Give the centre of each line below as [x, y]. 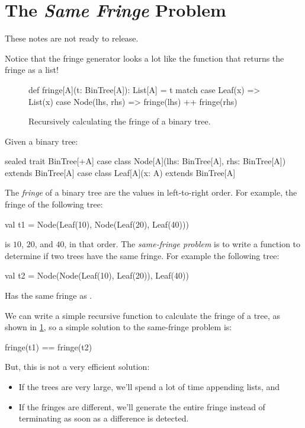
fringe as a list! [32, 70]
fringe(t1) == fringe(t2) [49, 346]
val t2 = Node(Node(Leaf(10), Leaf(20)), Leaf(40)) [97, 275]
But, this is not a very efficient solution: [77, 367]
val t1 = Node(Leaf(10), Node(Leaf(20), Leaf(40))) [97, 224]
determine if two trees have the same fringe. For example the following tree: [142, 255]
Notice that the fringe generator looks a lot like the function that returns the [145, 58]
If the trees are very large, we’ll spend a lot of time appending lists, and [149, 387]
